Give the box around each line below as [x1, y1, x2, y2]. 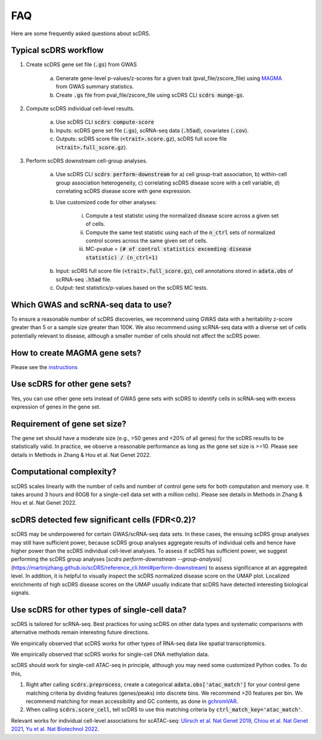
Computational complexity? [11, 466, 116, 477]
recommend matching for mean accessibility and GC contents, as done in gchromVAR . [26, 698, 239, 705]
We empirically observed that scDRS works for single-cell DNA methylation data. [11, 651, 210, 658]
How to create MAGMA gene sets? [11, 348, 141, 358]
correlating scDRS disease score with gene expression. [55, 188, 192, 195]
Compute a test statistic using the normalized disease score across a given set [85, 212, 279, 219]
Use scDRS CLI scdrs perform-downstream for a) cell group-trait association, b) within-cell [55, 171, 287, 178]
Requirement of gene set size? [11, 419, 126, 429]
